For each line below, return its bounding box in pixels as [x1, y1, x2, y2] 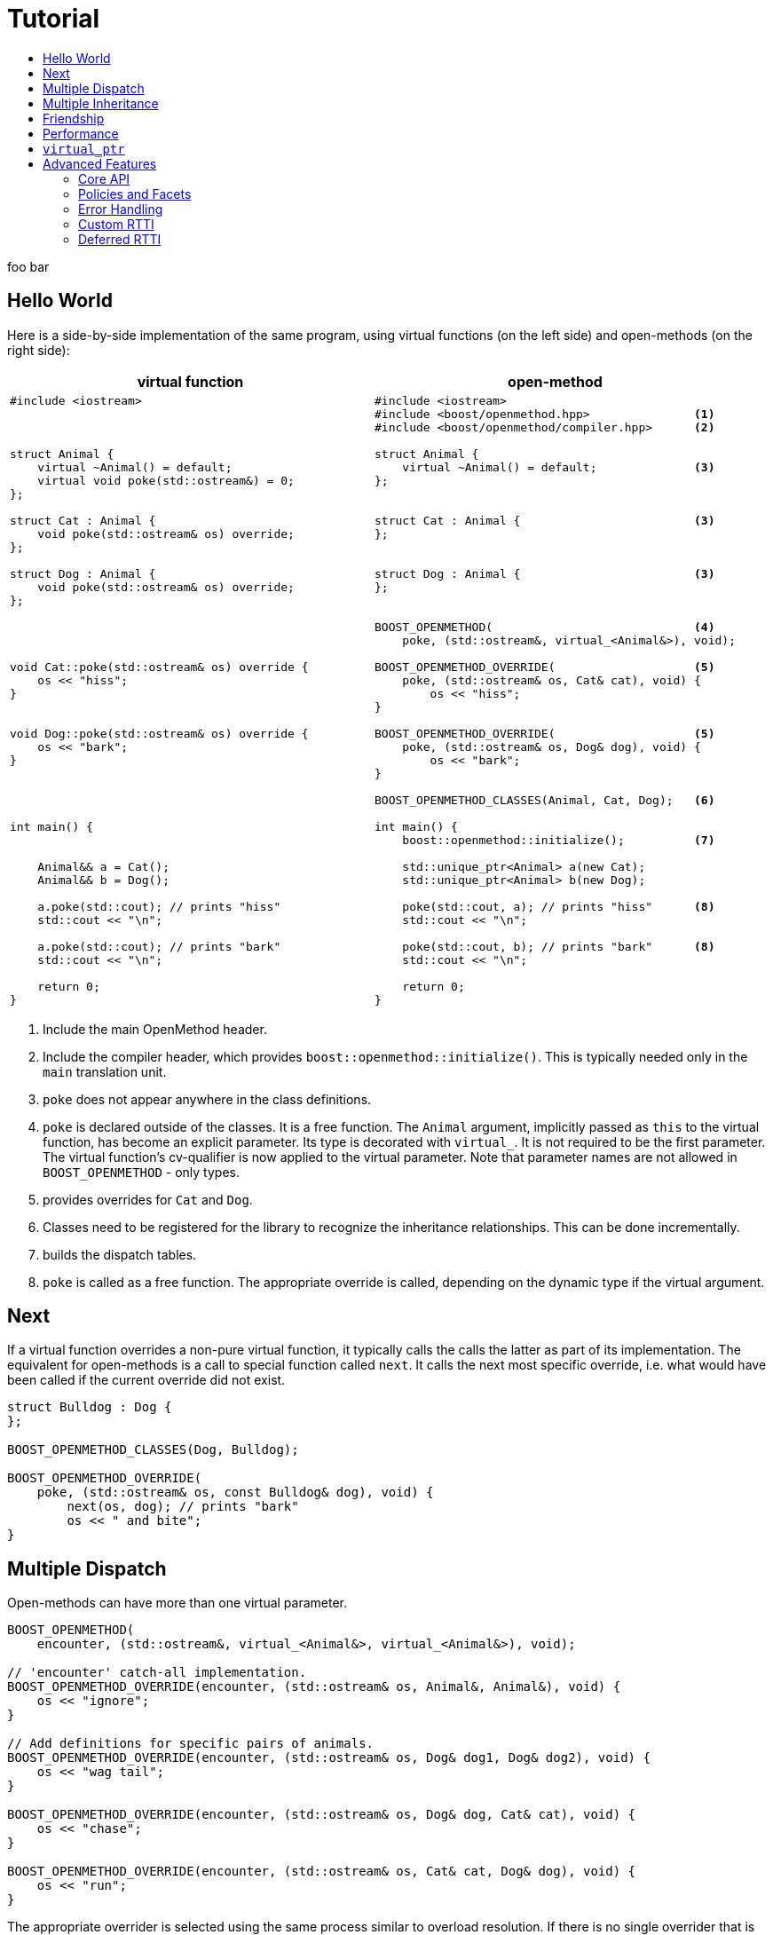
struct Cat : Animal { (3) [375, 513, 715, 527]
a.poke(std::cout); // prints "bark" [37, 939, 281, 953]
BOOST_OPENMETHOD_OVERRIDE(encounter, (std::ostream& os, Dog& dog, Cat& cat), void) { [7, 1807, 636, 1822]
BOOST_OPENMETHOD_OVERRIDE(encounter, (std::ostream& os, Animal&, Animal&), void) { [7, 1679, 621, 1694]
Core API [78, 170, 130, 186]
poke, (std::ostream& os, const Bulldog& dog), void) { [36, 1485, 434, 1500]
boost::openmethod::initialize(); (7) [402, 833, 715, 847]
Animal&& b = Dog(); [37, 873, 170, 887]
